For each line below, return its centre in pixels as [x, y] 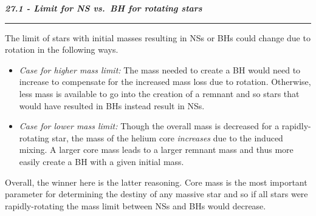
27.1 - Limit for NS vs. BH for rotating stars [104, 8]
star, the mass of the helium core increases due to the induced [167, 137]
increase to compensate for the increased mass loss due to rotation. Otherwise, [165, 82]
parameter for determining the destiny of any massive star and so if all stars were [156, 194]
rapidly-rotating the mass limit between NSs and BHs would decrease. [136, 205]
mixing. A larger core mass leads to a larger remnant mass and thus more [156, 150]
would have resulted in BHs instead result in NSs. [112, 105]
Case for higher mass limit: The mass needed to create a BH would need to [160, 69]
